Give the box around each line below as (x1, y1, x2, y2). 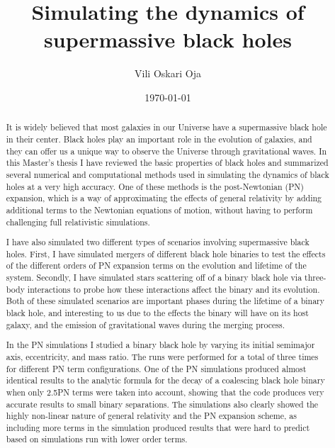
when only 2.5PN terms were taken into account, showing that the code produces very (6, 386, 324, 398)
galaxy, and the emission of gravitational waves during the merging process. (6, 318, 285, 330)
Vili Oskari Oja (135, 66, 201, 81)
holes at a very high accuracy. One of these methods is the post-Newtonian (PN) (6, 180, 304, 192)
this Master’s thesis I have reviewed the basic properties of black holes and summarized (6, 157, 329, 169)
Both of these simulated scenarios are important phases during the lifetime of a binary (6, 295, 325, 307)
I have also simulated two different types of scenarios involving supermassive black (6, 236, 310, 248)
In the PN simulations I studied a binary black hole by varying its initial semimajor (6, 339, 315, 351)
